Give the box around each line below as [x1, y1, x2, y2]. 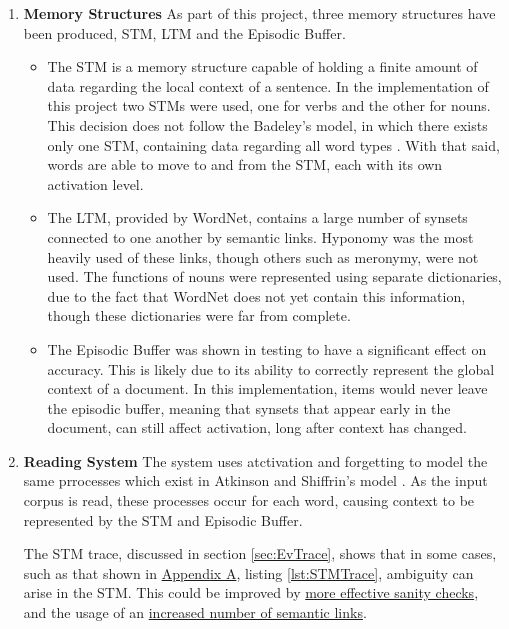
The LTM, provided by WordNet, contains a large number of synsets [47, 207, 468, 228]
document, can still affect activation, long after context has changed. [47, 417, 467, 438]
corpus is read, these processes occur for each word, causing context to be [23, 490, 475, 511]
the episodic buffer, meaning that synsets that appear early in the [47, 397, 451, 418]
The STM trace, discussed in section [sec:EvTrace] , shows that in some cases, [23, 543, 497, 564]
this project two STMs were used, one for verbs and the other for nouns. [47, 95, 491, 116]
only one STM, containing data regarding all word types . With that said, [47, 134, 500, 155]
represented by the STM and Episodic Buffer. [23, 509, 303, 530]
